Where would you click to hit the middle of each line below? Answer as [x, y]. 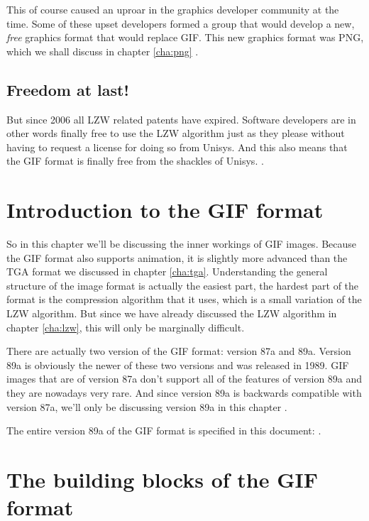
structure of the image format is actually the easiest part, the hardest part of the [183, 285]
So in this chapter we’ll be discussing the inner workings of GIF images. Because [182, 244]
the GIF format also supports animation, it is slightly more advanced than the [177, 257]
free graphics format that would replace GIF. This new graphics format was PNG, [185, 37]
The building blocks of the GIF [162, 479]
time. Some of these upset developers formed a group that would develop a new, [181, 23]
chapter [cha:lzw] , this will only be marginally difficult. [126, 327]
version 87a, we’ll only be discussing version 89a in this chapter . [147, 406]
